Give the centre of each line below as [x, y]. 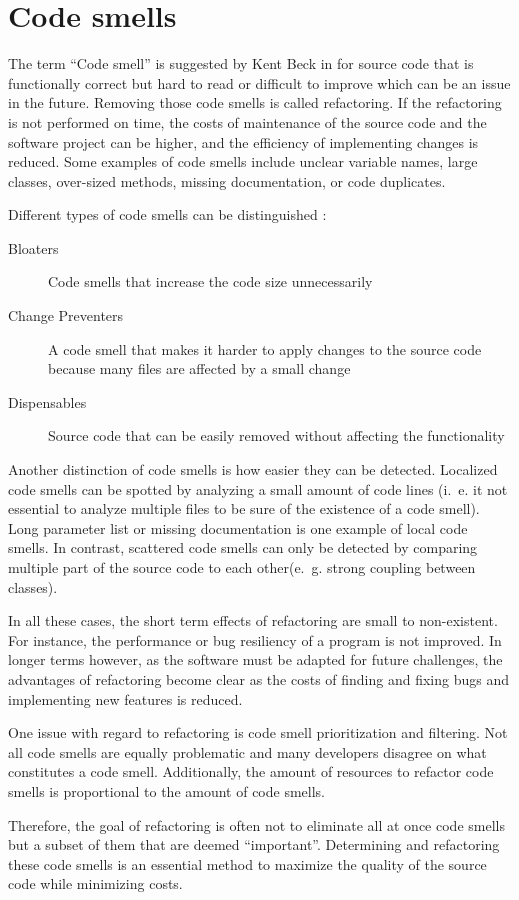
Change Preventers [66, 315]
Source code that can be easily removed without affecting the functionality [276, 435]
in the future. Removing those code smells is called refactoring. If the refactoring [255, 102]
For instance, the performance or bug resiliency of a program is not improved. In [255, 639]
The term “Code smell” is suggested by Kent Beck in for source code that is [241, 63]
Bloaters [33, 247]
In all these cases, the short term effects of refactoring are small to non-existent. [253, 620]
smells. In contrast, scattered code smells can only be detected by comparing [243, 547]
